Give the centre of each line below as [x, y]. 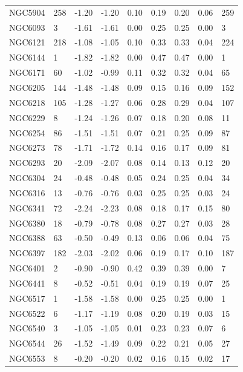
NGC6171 [27, 72]
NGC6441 [27, 283]
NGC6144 [27, 57]
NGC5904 [27, 12]
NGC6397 [27, 253]
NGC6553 [27, 358]
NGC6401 [27, 268]
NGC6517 [27, 298]
